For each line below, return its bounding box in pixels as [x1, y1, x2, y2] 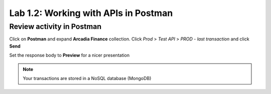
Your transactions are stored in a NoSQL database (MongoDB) [23, 75, 152, 81]
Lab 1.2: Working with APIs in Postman [9, 7, 173, 18]
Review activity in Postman [9, 22, 102, 31]
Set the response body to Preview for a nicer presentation [9, 52, 130, 58]
